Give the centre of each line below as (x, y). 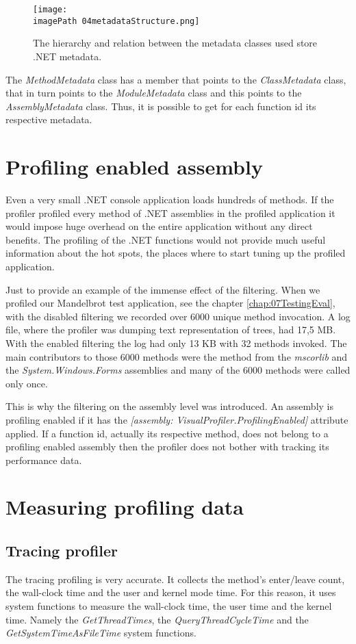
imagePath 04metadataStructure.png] (116, 21)
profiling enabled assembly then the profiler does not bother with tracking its (167, 447)
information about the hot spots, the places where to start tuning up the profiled (176, 253)
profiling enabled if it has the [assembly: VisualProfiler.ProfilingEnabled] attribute (177, 419)
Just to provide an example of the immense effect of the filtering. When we (163, 289)
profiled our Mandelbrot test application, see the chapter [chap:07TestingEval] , (170, 303)
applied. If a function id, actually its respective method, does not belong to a (167, 433)
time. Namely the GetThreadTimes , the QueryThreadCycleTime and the (157, 619)
